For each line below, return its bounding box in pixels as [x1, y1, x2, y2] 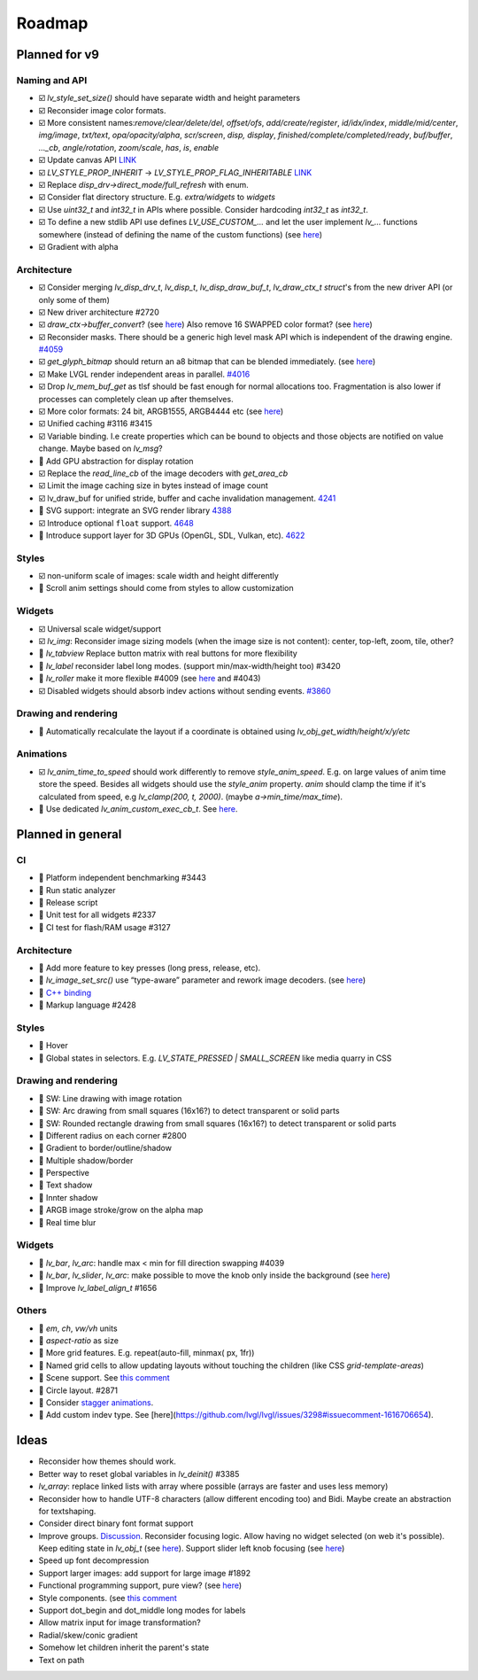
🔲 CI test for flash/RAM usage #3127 [38, 922, 172, 932]
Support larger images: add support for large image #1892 [38, 1567, 251, 1578]
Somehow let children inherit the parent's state [38, 1642, 210, 1653]
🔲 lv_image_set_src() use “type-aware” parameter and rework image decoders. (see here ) [38, 975, 366, 985]
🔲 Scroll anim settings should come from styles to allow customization [38, 583, 294, 594]
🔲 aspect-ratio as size [38, 1335, 119, 1346]
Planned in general [16, 827, 122, 842]
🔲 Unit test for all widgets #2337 [38, 909, 157, 921]
